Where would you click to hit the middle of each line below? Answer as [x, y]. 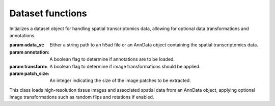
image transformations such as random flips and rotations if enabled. [82, 97]
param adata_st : [27, 45]
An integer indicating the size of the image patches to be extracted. [120, 81]
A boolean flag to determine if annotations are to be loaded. [112, 59]
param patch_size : [29, 73]
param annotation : [30, 52]
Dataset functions [48, 13]
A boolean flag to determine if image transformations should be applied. [125, 66]
